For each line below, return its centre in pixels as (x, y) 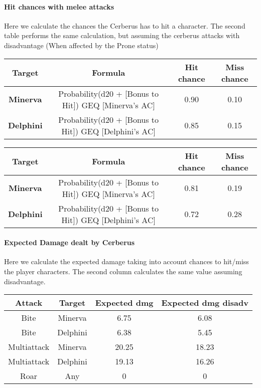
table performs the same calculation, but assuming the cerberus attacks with (122, 35)
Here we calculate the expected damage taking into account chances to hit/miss (126, 261)
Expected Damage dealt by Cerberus (70, 242)
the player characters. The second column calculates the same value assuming (123, 271)
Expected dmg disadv (205, 303)
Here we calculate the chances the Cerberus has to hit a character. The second (125, 25)
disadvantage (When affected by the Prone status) (81, 45)
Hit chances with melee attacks (59, 6)
